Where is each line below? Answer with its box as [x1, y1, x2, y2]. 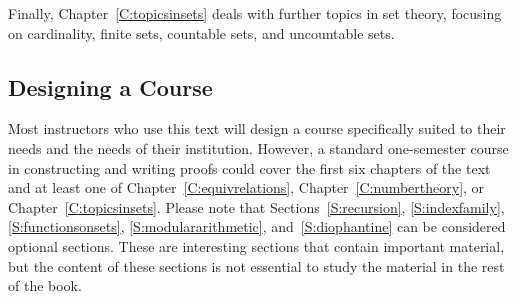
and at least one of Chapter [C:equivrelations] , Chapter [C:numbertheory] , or [8, 177, 485, 198]
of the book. [8, 275, 82, 296]
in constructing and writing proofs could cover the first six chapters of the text [8, 157, 491, 178]
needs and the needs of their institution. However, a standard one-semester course [8, 137, 509, 158]
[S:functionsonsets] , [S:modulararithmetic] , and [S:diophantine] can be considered [8, 216, 506, 237]
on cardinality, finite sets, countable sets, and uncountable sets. [8, 22, 395, 43]
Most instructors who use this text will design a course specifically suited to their [8, 118, 506, 139]
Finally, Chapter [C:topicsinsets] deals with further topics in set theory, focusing [8, 3, 502, 23]
